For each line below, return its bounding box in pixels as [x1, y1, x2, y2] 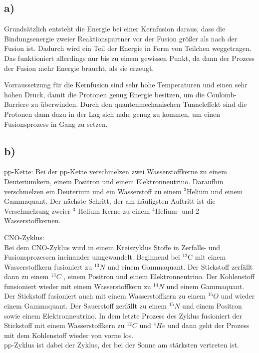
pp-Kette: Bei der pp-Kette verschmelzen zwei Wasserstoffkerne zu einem [4, 166, 228, 177]
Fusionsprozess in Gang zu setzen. [4, 118, 108, 129]
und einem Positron [182, 301, 242, 311]
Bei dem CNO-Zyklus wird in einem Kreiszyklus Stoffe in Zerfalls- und [4, 242, 221, 252]
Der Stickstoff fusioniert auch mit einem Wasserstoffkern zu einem [4, 291, 206, 301]
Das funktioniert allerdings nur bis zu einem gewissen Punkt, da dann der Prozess [4, 52, 255, 63]
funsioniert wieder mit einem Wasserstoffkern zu [4, 281, 151, 291]
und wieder [221, 291, 255, 301]
